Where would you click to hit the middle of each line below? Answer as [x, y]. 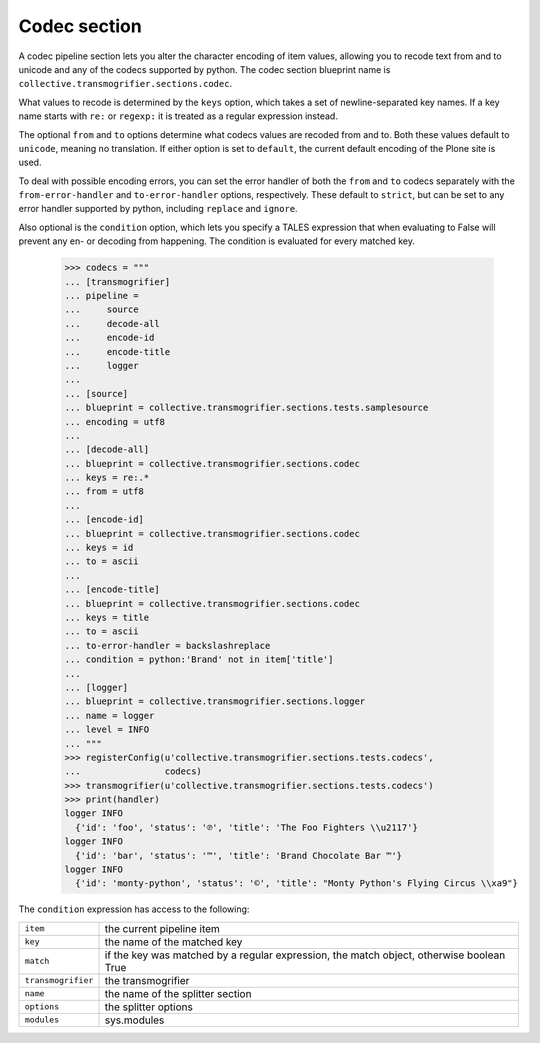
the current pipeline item [162, 928]
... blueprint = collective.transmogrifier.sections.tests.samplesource [246, 408]
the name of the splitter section [178, 993]
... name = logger [109, 715]
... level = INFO [107, 729]
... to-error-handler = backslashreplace [167, 645]
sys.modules [134, 1020]
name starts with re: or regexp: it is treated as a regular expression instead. [178, 116]
